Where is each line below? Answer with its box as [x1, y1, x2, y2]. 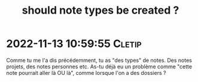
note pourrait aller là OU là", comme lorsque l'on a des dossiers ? [6, 69, 166, 76]
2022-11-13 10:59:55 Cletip [6, 37, 142, 51]
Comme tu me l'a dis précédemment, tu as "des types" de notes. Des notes [6, 56, 193, 64]
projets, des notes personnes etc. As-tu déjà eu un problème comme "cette [6, 63, 193, 70]
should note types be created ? [22, 4, 179, 17]
